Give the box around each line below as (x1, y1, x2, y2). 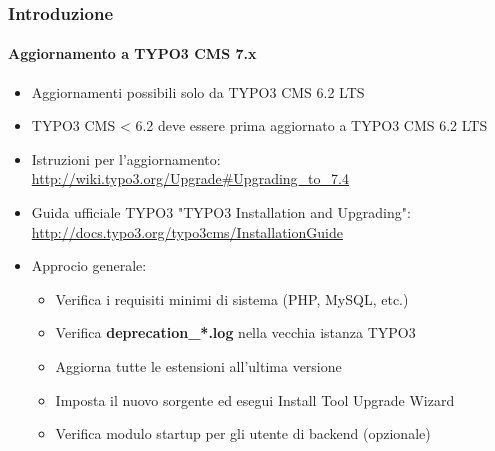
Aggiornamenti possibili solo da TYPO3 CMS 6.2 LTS (31, 81, 365, 102)
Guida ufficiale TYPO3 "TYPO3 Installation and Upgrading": (31, 202, 411, 223)
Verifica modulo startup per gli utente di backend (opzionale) (55, 423, 431, 444)
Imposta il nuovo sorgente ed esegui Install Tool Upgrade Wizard (55, 389, 455, 410)
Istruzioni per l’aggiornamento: (31, 148, 221, 169)
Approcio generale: (31, 255, 147, 276)
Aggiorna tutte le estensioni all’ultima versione (55, 355, 342, 376)
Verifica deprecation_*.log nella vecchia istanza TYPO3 (55, 322, 416, 343)
